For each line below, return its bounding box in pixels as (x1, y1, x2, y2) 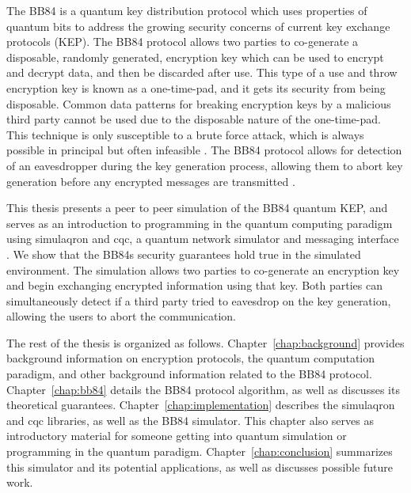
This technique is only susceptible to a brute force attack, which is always (6, 126, 364, 142)
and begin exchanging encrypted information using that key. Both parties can (6, 277, 382, 294)
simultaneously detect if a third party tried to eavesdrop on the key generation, (6, 292, 391, 309)
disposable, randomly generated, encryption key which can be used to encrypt (6, 48, 384, 65)
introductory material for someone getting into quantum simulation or (6, 427, 347, 444)
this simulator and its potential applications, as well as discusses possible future (6, 458, 393, 475)
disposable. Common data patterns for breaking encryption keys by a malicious (6, 95, 391, 112)
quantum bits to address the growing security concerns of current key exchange (6, 17, 390, 34)
